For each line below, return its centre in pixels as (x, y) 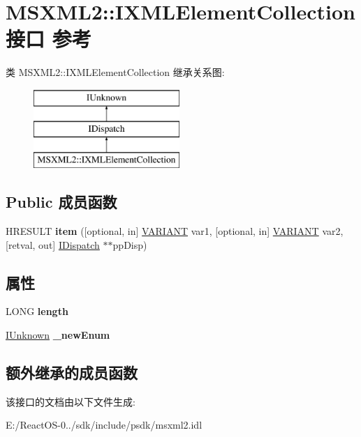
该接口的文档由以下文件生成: (71, 401)
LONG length (37, 311)
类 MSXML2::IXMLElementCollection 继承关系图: (115, 72)
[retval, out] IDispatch (53, 244)
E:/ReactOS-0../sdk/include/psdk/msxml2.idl (104, 425)
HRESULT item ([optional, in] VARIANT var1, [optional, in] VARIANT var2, (175, 231)
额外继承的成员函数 (72, 373)
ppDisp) (130, 244)
